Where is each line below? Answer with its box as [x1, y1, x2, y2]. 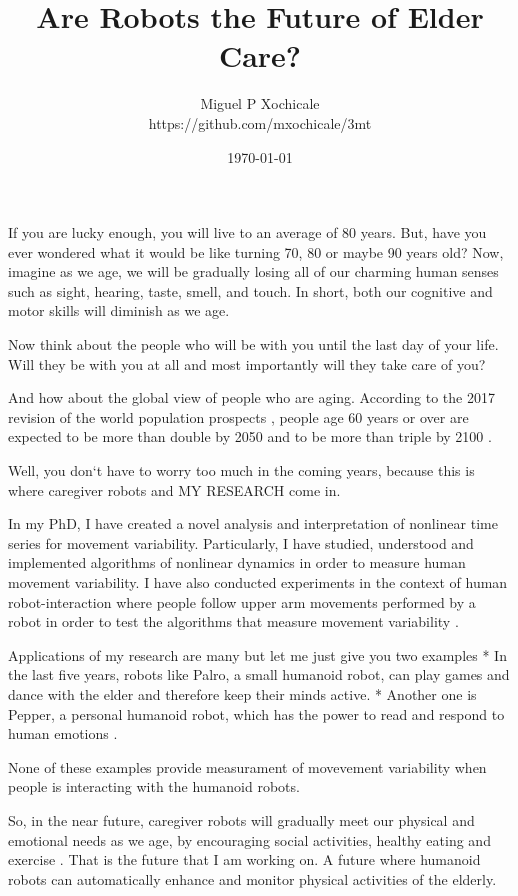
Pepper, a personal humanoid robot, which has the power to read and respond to [8, 703, 505, 724]
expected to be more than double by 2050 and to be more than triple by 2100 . [8, 426, 492, 447]
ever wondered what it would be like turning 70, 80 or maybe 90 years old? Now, [8, 241, 504, 262]
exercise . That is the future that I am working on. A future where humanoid [8, 849, 481, 870]
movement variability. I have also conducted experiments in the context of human [8, 572, 508, 592]
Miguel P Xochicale [200, 93, 320, 114]
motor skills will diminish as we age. [8, 300, 230, 321]
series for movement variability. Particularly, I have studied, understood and [8, 532, 474, 553]
